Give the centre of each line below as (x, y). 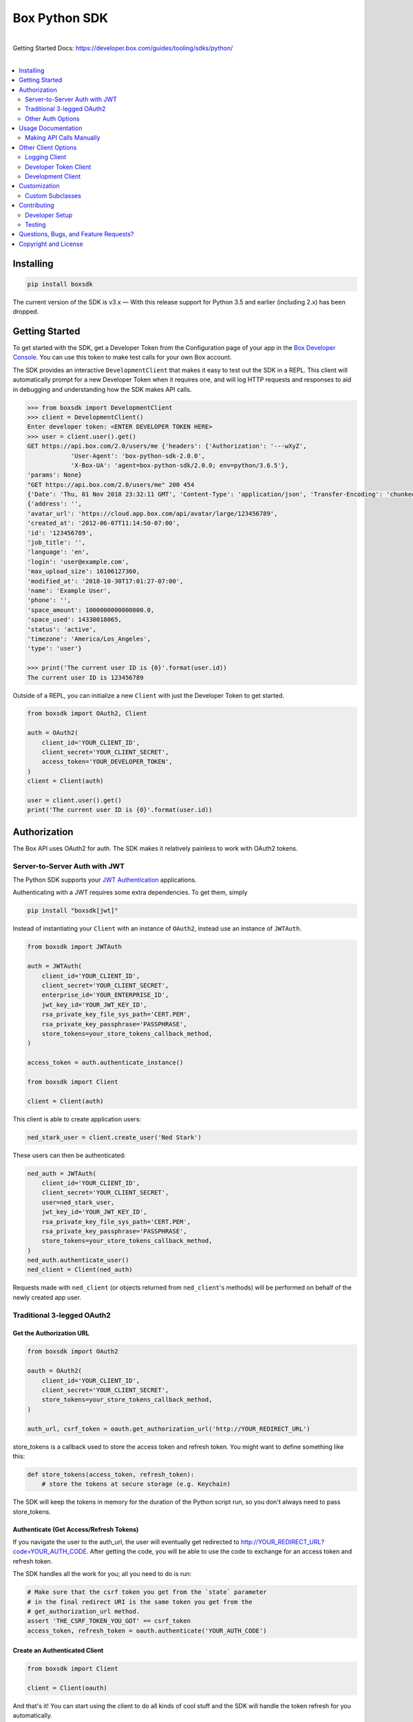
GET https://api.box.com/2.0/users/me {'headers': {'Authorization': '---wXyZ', (167, 446)
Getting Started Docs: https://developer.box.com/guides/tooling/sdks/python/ (123, 48)
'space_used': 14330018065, (74, 620)
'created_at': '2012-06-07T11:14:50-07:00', (104, 523)
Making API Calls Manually (63, 138)
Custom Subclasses (53, 196)
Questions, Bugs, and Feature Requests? (76, 234)
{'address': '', (55, 504)
